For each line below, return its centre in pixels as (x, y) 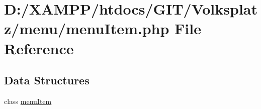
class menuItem (28, 101)
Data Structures (47, 80)
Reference (39, 48)
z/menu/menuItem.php (87, 28)
